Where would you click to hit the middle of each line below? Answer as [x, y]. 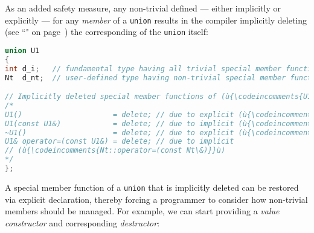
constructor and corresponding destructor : [82, 222]
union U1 [22, 50]
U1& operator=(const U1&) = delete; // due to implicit [120, 142]
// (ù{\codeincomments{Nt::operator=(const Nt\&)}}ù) [115, 151]
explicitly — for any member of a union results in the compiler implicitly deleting [156, 20]
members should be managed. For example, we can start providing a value [142, 211]
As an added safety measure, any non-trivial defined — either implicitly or [143, 8]
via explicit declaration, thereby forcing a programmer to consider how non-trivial [156, 199]
